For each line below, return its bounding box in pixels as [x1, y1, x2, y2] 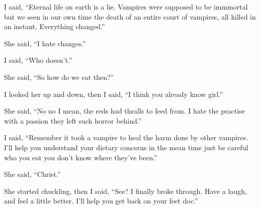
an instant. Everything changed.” [4, 21, 105, 32]
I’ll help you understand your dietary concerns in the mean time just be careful [4, 142, 248, 152]
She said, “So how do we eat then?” [4, 71, 114, 82]
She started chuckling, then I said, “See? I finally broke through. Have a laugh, [4, 185, 247, 196]
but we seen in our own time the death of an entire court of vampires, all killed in [4, 11, 256, 22]
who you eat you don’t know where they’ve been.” [4, 152, 157, 162]
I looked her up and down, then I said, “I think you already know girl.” [4, 88, 223, 99]
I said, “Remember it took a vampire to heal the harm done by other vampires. [4, 132, 248, 143]
